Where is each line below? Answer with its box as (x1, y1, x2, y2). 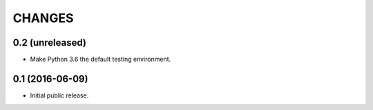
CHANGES (12, 10, 74, 26)
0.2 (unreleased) (12, 37, 86, 48)
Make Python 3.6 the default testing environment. (30, 55, 171, 64)
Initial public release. (30, 91, 89, 100)
